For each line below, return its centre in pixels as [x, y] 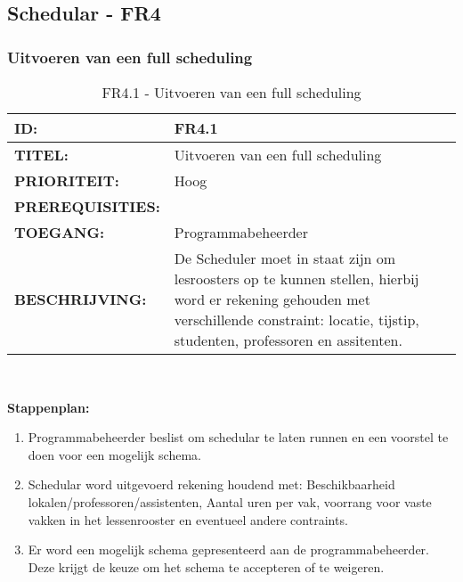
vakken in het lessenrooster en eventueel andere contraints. [188, 519]
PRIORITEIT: [67, 180]
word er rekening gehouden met [272, 299]
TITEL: [41, 155]
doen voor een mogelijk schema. [114, 454]
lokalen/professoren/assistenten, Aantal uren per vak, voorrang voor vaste [230, 501]
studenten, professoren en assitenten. [288, 340]
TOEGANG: [60, 232]
